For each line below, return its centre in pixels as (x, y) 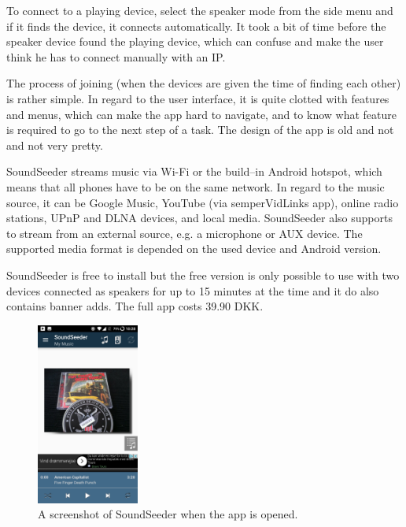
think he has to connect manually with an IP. (116, 56)
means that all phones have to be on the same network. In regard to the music (196, 186)
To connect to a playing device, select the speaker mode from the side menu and (200, 10)
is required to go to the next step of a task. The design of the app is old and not (200, 130)
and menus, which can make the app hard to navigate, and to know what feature (201, 114)
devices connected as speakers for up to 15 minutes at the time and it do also (193, 290)
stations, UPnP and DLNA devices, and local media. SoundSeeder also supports (199, 218)
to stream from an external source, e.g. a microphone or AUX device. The (185, 233)
